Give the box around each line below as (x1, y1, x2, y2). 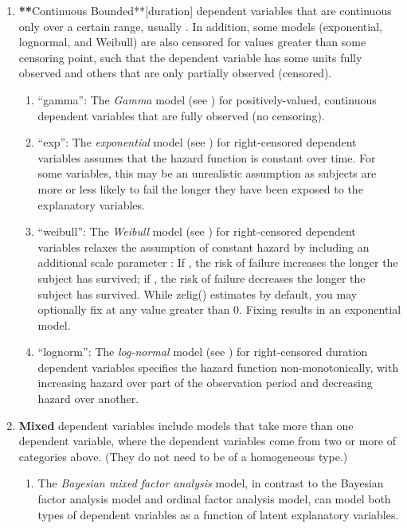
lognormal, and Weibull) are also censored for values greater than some (18, 33, 366, 50)
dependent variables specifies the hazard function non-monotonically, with (37, 358, 399, 375)
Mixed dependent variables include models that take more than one (18, 417, 354, 433)
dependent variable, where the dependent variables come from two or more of (18, 432, 396, 449)
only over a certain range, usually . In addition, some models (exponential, (18, 18, 382, 34)
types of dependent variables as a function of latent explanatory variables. (37, 506, 399, 522)
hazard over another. (37, 390, 139, 407)
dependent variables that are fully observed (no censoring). (37, 107, 325, 123)
